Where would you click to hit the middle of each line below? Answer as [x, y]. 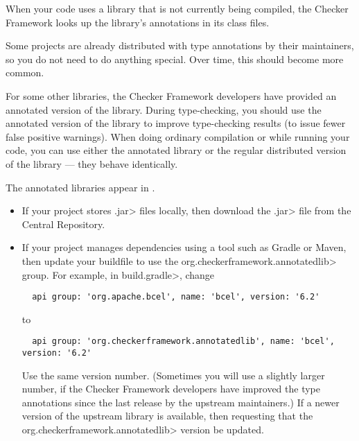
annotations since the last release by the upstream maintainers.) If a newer [181, 402]
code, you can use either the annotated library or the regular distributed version [176, 150]
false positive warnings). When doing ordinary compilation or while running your [178, 136]
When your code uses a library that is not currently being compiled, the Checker [177, 8]
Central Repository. [63, 224]
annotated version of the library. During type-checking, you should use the [164, 109]
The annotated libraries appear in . [80, 187]
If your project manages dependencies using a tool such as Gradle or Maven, [184, 247]
